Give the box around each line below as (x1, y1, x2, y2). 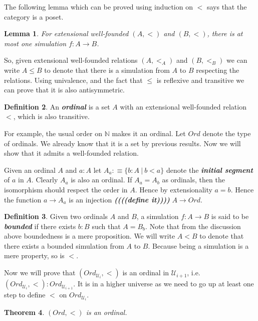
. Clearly (31, 174, 58, 185)
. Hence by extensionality (135, 184, 212, 194)
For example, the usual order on (4, 128, 103, 138)
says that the (206, 2, 247, 12)
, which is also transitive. (13, 111, 90, 122)
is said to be (211, 211, 249, 222)
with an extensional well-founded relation (120, 101, 246, 112)
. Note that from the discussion (145, 221, 241, 231)
